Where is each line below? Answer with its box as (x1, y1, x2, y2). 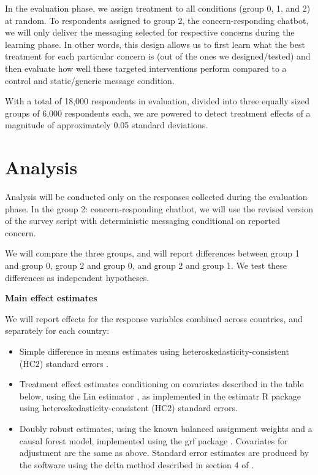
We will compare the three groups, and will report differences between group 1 (5, 247, 300, 260)
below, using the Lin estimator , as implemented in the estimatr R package (19, 389, 301, 402)
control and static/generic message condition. (5, 74, 175, 87)
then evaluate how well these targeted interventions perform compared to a (5, 61, 287, 74)
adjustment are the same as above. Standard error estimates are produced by (19, 446, 309, 459)
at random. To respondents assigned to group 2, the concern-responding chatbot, (5, 14, 309, 26)
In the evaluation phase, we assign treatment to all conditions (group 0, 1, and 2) (5, 2, 311, 14)
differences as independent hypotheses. (5, 271, 150, 284)
